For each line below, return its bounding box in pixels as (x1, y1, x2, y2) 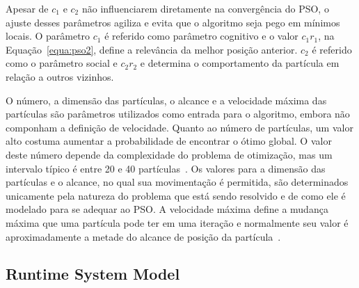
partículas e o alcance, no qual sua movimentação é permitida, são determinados (6, 175, 349, 189)
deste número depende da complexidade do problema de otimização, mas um (6, 147, 333, 161)
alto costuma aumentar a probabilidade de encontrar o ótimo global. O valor (6, 134, 332, 148)
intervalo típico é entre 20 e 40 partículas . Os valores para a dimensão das (6, 161, 326, 175)
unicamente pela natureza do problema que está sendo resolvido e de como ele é (6, 188, 346, 202)
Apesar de (6, 1, 49, 15)
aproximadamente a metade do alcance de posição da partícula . (6, 229, 281, 243)
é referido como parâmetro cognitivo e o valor (104, 29, 298, 43)
